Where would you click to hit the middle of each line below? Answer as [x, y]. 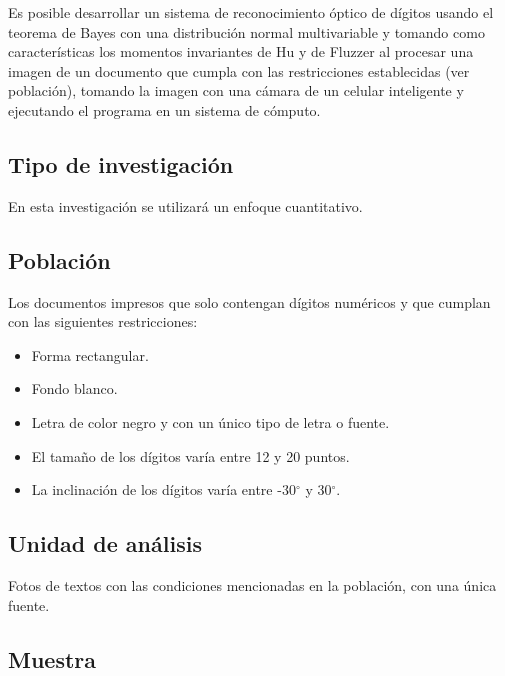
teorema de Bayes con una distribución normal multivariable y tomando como [246, 31]
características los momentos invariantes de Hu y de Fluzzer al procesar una [241, 51]
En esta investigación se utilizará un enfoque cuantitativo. [185, 205]
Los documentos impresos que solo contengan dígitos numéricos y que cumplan [249, 301]
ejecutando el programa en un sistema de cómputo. [164, 109]
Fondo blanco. [74, 388]
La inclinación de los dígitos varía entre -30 [163, 489]
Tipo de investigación [121, 163]
